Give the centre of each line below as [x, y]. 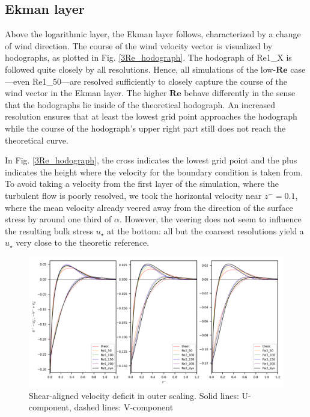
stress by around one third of [58, 219]
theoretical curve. [37, 140]
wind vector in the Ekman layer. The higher [86, 93]
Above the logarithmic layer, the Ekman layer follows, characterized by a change [153, 34]
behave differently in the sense [240, 93]
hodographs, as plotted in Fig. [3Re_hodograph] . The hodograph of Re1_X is [148, 57]
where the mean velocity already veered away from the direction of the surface [149, 207]
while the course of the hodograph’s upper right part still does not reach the [145, 128]
